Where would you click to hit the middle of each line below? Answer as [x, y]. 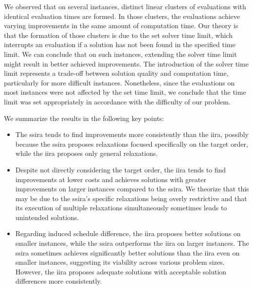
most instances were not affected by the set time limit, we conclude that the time [125, 92]
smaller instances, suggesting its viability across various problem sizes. [120, 262]
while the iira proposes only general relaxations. [87, 153]
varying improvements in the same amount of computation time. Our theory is [121, 25]
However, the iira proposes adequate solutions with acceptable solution [121, 271]
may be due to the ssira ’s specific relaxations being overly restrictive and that [131, 198]
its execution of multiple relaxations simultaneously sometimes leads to [121, 208]
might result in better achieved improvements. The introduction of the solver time [126, 63]
